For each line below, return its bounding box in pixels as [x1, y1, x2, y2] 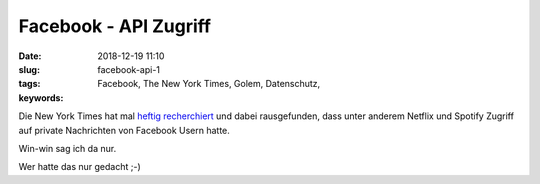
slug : [18, 63, 40, 75]
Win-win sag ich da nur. [18, 142, 117, 154]
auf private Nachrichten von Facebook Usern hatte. [18, 124, 230, 136]
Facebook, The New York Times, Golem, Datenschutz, [97, 78, 321, 90]
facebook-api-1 [97, 63, 160, 75]
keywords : [18, 91, 64, 104]
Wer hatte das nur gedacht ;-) [18, 161, 141, 173]
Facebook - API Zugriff [18, 15, 212, 37]
